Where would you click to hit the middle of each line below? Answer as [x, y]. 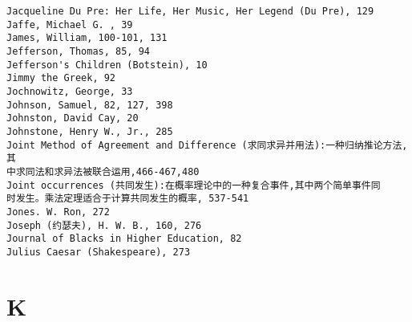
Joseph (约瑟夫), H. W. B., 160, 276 [104, 225]
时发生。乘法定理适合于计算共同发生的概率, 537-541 [128, 199]
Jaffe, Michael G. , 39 [70, 24]
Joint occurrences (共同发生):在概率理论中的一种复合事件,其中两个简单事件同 [194, 185]
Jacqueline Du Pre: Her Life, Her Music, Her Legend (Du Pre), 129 [190, 11]
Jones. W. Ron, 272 [58, 212]
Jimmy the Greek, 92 [61, 78]
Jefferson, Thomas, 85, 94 [78, 51]
